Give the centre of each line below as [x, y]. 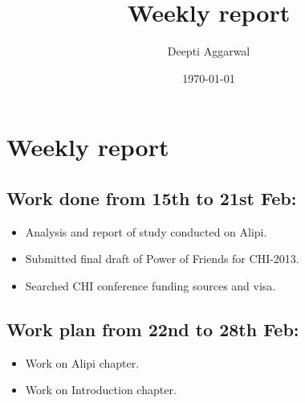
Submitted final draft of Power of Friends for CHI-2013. [162, 259]
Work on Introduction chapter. [101, 390]
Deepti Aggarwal [209, 51]
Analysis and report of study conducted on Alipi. [146, 231]
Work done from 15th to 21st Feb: [152, 197]
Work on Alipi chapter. [82, 362]
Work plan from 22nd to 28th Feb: [153, 329]
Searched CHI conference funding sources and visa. [150, 285]
